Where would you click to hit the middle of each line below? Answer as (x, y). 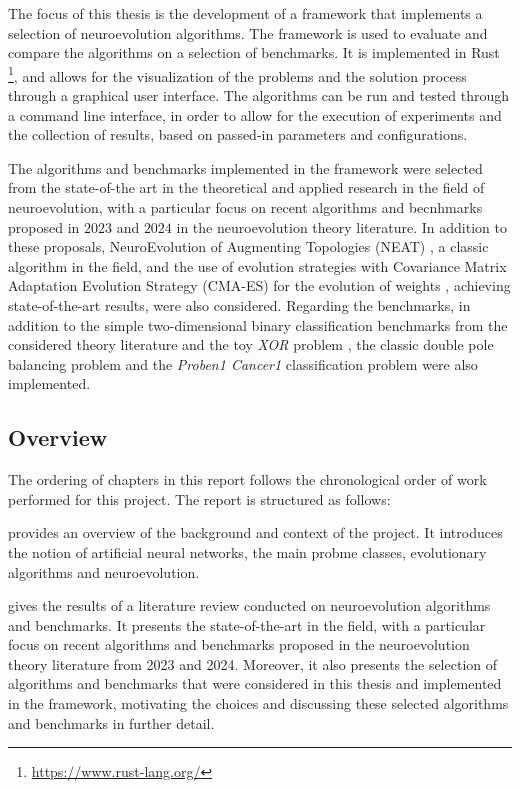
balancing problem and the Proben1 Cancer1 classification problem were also (243, 363)
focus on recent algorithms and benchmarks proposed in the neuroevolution (239, 644)
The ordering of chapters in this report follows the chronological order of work (247, 479)
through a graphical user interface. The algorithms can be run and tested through (259, 95)
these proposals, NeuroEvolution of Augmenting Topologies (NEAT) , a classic (248, 246)
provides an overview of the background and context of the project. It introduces (255, 532)
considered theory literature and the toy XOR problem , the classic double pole (251, 344)
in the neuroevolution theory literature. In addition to (341, 226)
